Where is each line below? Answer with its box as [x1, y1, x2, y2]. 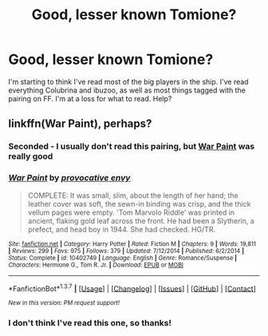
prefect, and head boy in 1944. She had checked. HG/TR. [27, 224, 216, 234]
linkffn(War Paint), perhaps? [8, 117, 152, 131]
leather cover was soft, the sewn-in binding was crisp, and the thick [27, 199, 251, 208]
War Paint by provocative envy [8, 172, 131, 184]
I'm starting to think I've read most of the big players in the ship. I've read [8, 77, 249, 86]
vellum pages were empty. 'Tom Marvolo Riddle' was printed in [27, 208, 235, 217]
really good [8, 151, 53, 162]
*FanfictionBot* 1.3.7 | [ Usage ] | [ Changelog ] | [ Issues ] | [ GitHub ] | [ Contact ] [8, 282, 257, 293]
